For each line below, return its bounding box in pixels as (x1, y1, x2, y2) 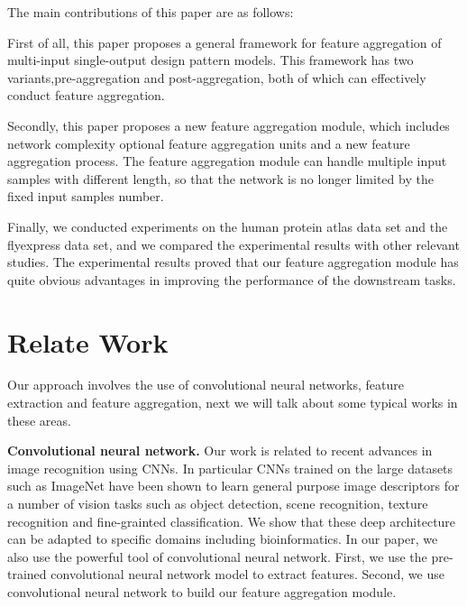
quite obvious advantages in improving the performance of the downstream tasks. (7, 270, 456, 289)
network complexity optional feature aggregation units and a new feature (7, 133, 410, 152)
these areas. (7, 410, 71, 429)
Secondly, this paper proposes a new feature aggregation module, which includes (7, 115, 450, 134)
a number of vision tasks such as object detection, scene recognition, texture (7, 494, 428, 512)
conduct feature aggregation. (7, 86, 165, 105)
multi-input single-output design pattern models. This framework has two (7, 51, 414, 69)
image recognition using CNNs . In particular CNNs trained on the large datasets (7, 458, 453, 477)
